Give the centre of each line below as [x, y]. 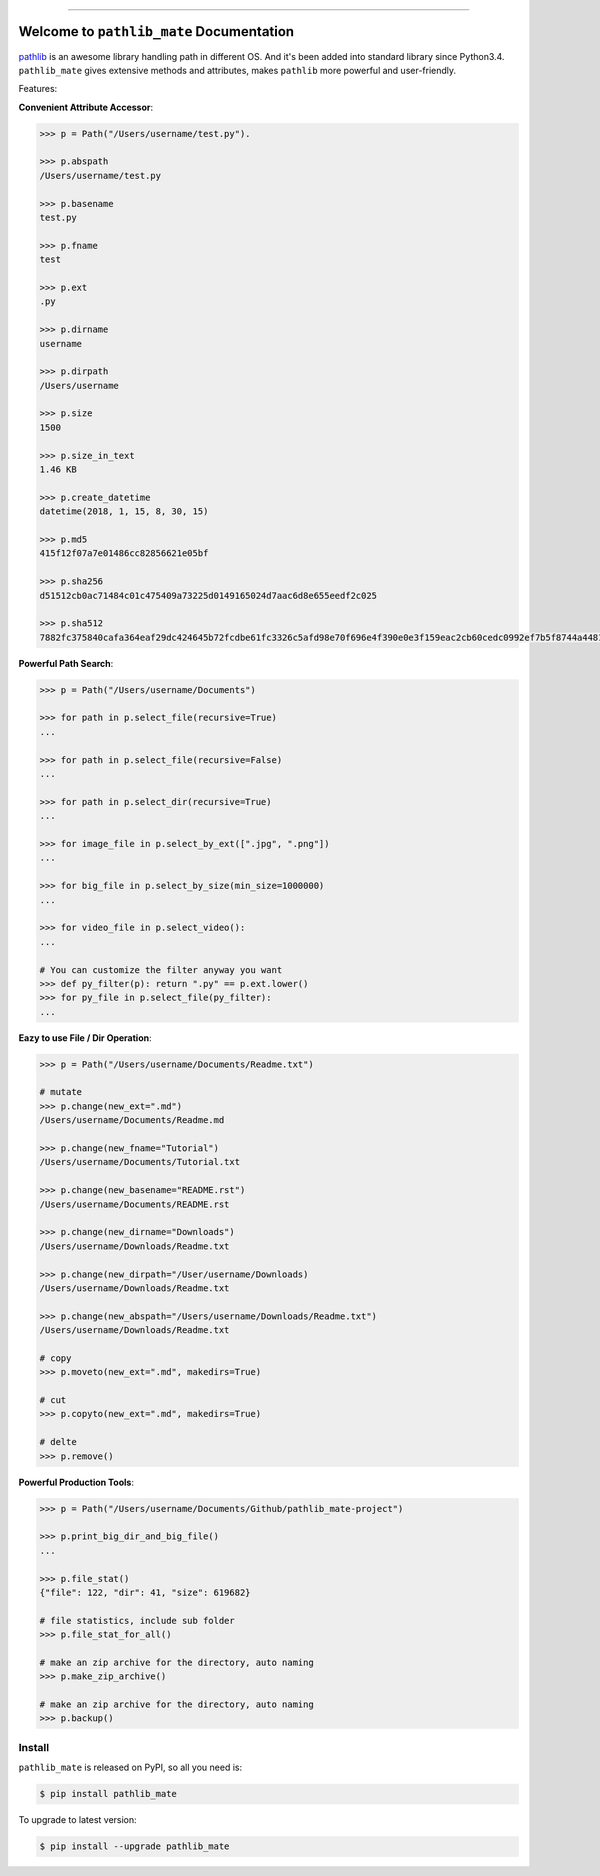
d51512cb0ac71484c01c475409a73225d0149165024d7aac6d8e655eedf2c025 [208, 595]
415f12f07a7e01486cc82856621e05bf [124, 553]
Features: [38, 89]
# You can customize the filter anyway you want [161, 969]
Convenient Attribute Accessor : [86, 107]
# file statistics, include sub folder [137, 1620]
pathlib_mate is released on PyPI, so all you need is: [130, 1767]
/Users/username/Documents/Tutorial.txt [139, 1162]
